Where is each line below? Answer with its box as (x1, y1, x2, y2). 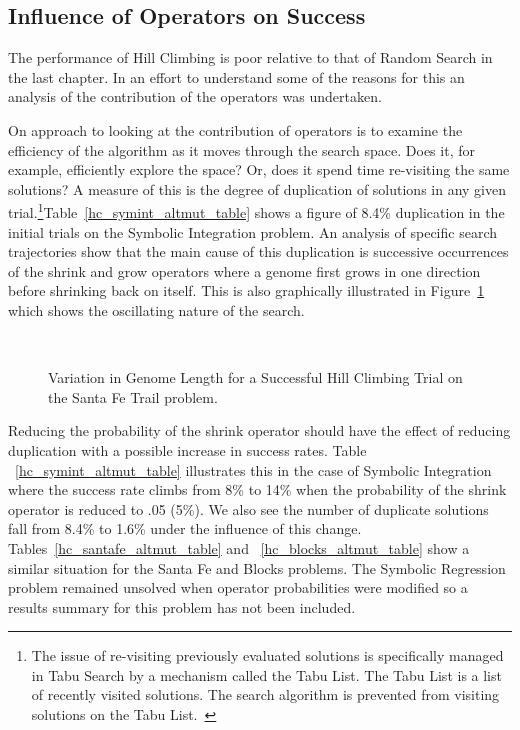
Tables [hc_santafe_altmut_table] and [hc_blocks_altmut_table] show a (8, 537, 470, 558)
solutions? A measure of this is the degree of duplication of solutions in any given (8, 178, 507, 199)
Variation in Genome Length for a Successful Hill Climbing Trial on (48, 367, 463, 388)
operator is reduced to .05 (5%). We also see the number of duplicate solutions (8, 498, 489, 519)
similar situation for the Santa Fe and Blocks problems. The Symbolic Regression (8, 557, 506, 578)
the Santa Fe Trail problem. (48, 386, 218, 407)
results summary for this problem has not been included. (8, 596, 356, 617)
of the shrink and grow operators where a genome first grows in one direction (8, 260, 481, 281)
